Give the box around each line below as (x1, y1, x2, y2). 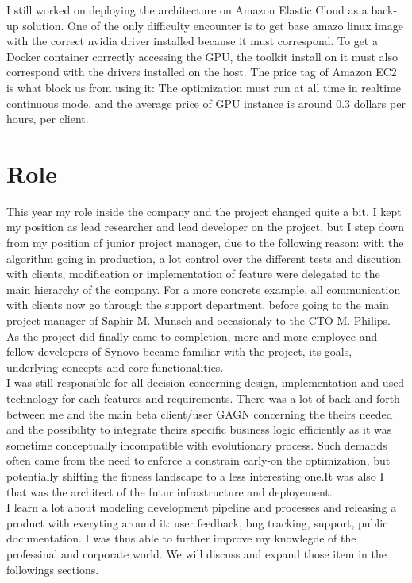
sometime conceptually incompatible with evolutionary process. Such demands (6, 436, 387, 453)
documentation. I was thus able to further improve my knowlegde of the (6, 530, 356, 546)
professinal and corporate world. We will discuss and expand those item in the (6, 545, 387, 562)
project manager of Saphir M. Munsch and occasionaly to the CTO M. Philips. (6, 312, 391, 329)
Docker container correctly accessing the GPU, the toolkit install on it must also (6, 48, 398, 64)
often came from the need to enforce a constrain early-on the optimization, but (6, 452, 391, 469)
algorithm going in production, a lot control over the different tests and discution (6, 249, 402, 266)
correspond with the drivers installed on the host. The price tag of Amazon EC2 (6, 64, 397, 80)
